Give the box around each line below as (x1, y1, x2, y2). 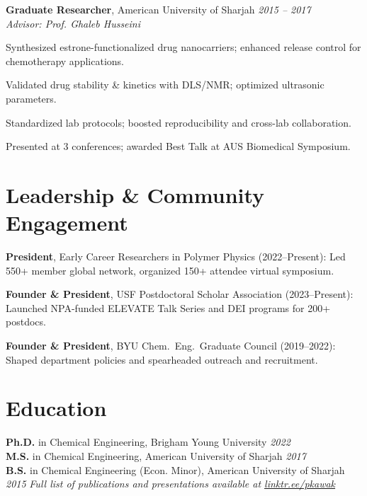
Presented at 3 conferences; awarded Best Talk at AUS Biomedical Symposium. (6, 139, 351, 154)
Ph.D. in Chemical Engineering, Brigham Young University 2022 (6, 434, 290, 449)
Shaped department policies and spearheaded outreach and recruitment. (6, 352, 318, 367)
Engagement (6, 208, 128, 237)
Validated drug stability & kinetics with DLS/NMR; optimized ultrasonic (6, 77, 324, 92)
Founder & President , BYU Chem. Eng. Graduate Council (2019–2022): (6, 338, 336, 353)
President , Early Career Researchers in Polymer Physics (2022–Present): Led (6, 249, 346, 264)
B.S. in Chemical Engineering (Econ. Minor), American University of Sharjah (6, 462, 345, 477)
